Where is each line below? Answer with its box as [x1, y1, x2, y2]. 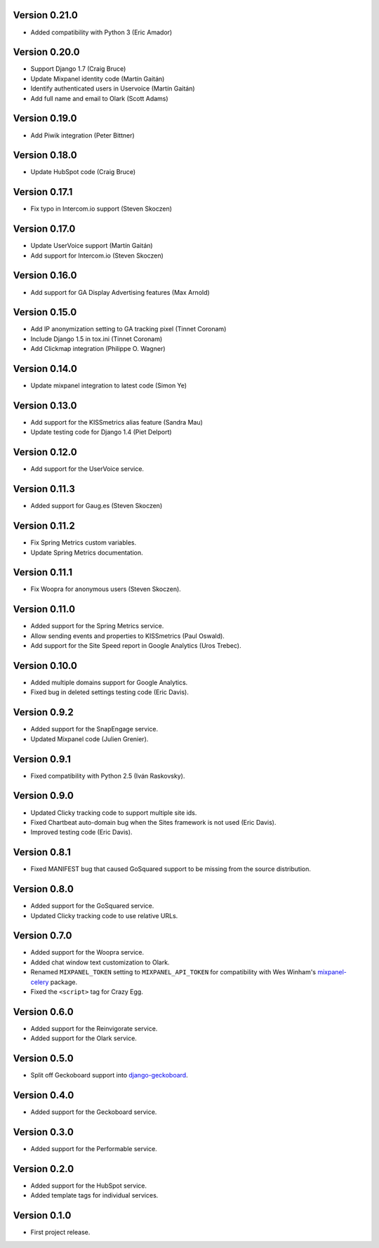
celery [30, 978, 49, 986]
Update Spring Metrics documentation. [30, 548, 143, 557]
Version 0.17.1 [13, 186, 73, 198]
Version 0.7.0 [13, 930, 73, 942]
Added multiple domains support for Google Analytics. [30, 678, 188, 687]
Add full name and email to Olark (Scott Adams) [30, 94, 168, 102]
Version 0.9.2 [13, 706, 74, 719]
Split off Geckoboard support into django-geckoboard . [30, 1071, 189, 1080]
